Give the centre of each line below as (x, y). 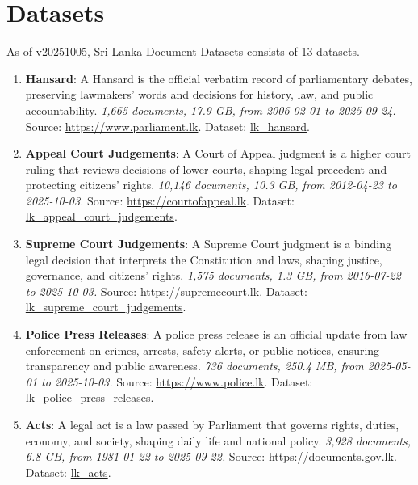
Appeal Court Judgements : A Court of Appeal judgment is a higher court (218, 153)
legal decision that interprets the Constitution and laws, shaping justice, (204, 259)
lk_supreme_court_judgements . (106, 307)
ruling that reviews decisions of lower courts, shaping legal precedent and (206, 169)
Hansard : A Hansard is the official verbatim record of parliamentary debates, (219, 78)
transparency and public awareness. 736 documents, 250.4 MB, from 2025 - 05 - (218, 366)
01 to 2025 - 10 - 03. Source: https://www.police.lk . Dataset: (169, 381)
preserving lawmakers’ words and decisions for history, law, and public (199, 94)
